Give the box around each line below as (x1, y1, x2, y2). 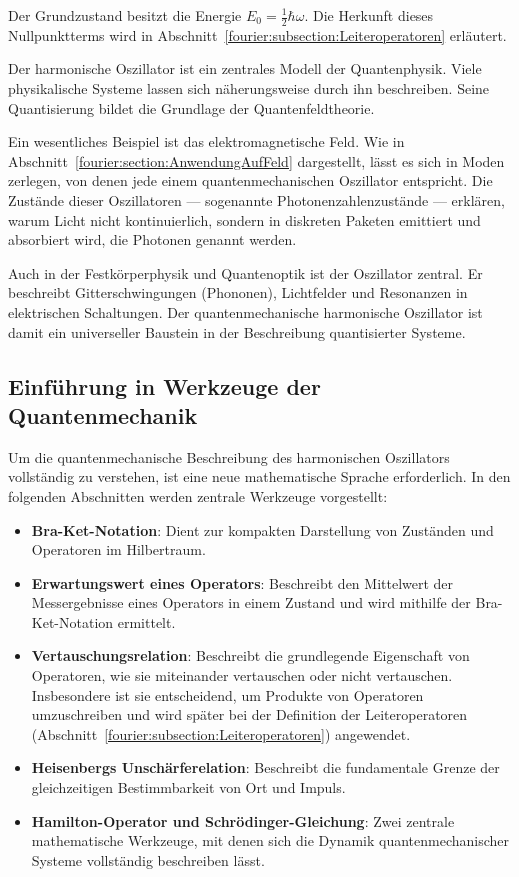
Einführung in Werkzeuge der (8, 370, 321, 401)
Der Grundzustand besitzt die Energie (8, 5, 242, 25)
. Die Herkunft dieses (304, 5, 434, 25)
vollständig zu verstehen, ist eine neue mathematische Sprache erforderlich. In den (8, 466, 511, 487)
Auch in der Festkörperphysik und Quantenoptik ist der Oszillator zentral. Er (8, 262, 483, 283)
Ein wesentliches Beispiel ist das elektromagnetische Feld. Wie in (8, 131, 405, 152)
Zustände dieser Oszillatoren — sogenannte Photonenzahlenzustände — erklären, (8, 189, 505, 210)
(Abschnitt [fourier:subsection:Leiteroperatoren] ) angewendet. (31, 723, 411, 744)
